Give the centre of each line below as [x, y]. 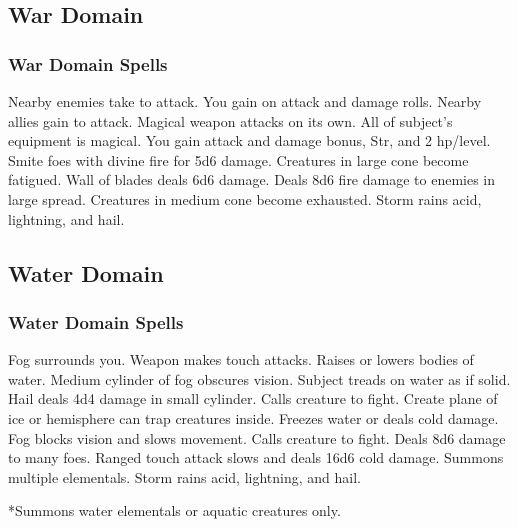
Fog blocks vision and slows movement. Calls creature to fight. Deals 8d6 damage [257, 437]
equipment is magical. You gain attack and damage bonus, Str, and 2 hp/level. [249, 140]
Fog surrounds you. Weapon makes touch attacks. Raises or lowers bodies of [241, 359]
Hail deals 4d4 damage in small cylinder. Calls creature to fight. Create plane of [253, 398]
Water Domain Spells [96, 321]
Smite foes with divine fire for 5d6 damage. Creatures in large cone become [238, 159]
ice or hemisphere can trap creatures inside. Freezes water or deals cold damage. [253, 417]
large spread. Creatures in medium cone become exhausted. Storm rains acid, [245, 198]
